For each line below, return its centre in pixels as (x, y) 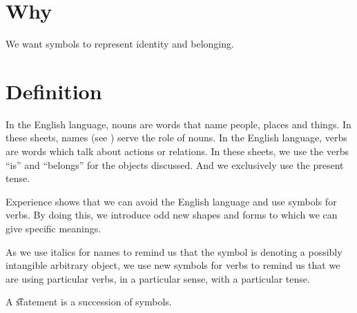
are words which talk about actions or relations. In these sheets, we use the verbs (177, 151)
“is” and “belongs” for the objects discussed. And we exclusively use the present (175, 164)
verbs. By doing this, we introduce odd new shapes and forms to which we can (172, 215)
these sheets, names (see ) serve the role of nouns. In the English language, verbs (176, 138)
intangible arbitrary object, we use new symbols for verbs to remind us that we (173, 265)
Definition (54, 91)
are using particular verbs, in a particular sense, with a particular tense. (158, 278)
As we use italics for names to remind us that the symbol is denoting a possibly (174, 251)
